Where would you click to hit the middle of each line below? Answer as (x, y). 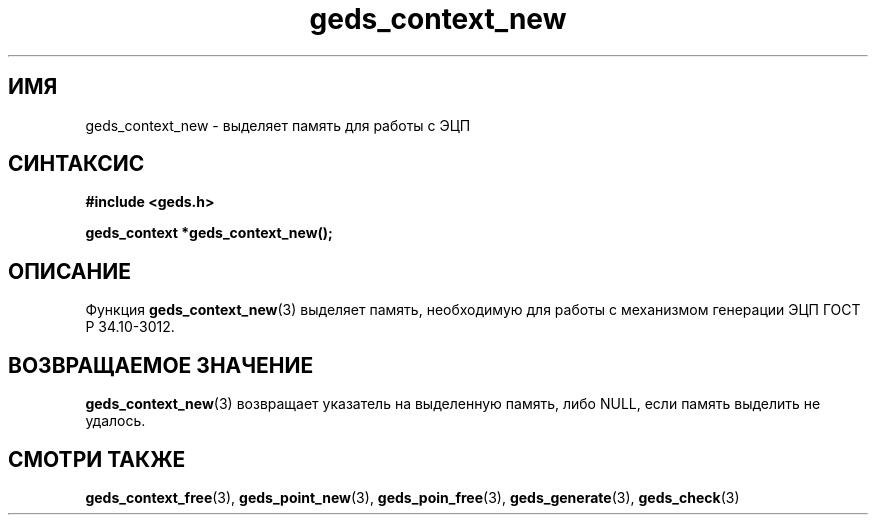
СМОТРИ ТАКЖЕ (97, 459)
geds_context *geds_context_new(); (209, 233)
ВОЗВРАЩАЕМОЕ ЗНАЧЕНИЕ (161, 365)
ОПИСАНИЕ (69, 271)
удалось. (115, 421)
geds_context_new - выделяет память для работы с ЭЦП (278, 125)
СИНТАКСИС (76, 164)
